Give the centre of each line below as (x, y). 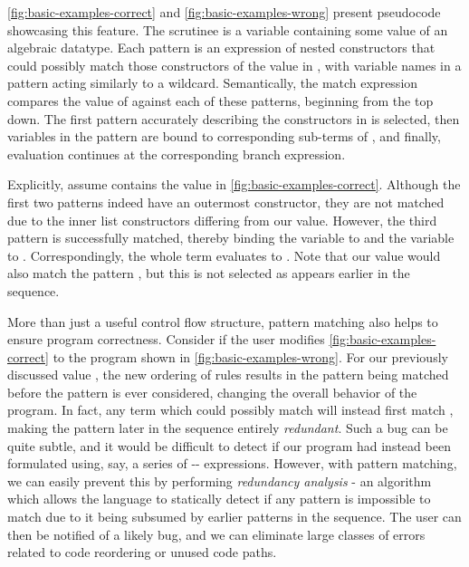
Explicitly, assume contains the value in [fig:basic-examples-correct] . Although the (234, 184)
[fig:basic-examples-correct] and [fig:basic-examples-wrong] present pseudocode (224, 12)
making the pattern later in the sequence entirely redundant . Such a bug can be (228, 428)
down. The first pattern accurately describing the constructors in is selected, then (234, 118)
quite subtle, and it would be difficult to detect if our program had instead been (229, 445)
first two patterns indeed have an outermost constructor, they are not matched (226, 202)
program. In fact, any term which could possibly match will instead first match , (230, 410)
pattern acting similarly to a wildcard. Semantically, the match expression (213, 83)
